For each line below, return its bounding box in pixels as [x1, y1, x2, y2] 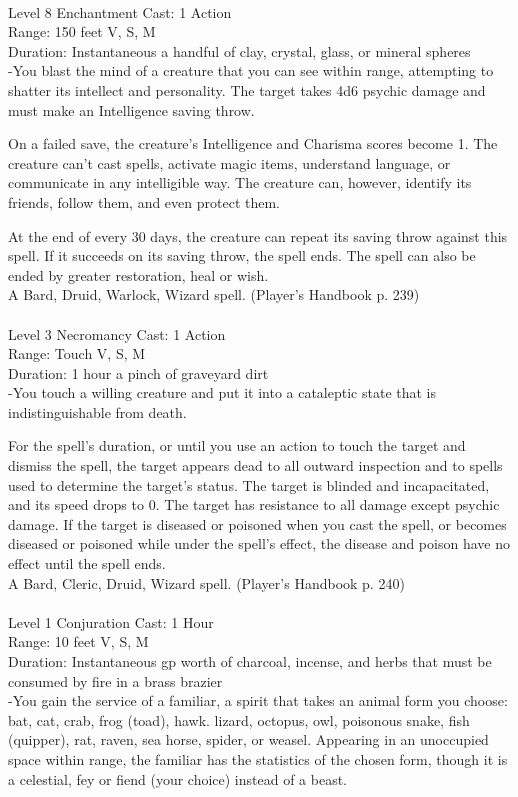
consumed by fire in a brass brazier [8, 670, 223, 691]
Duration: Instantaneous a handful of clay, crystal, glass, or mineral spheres [8, 40, 471, 61]
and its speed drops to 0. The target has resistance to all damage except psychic [8, 494, 500, 515]
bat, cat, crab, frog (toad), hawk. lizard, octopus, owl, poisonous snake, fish [8, 709, 470, 730]
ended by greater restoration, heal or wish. [8, 264, 269, 285]
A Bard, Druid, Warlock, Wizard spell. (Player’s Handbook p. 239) [8, 284, 420, 305]
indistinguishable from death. [8, 401, 187, 422]
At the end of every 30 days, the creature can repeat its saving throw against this [8, 225, 508, 246]
